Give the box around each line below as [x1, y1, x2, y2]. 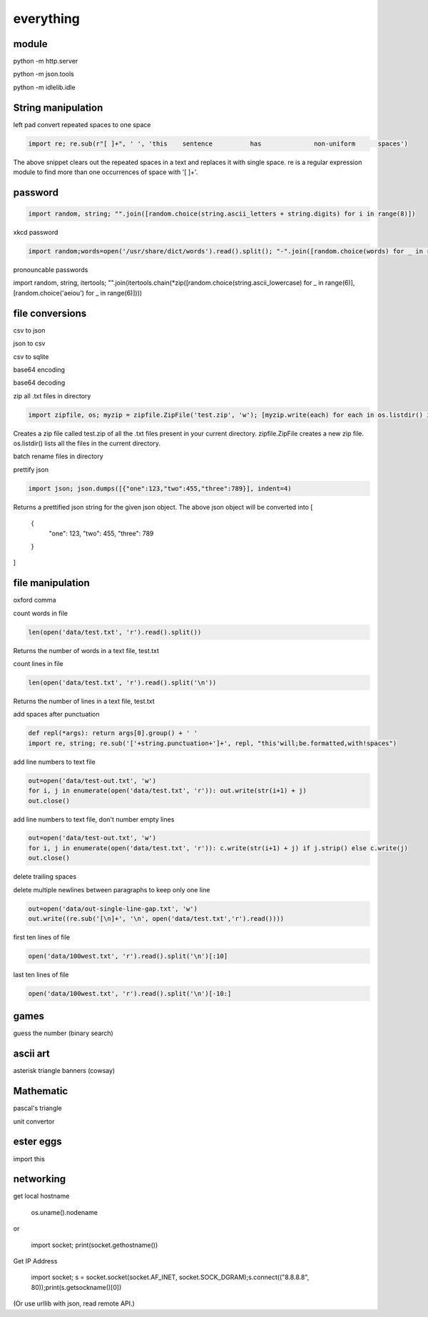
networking [13, 1173, 66, 1185]
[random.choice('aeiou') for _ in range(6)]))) [13, 288, 143, 297]
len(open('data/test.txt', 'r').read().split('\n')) [28, 679, 217, 687]
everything [13, 11, 80, 26]
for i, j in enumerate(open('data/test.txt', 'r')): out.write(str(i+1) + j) [28, 787, 307, 795]
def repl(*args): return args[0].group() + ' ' [28, 729, 198, 737]
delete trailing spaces [13, 872, 77, 881]
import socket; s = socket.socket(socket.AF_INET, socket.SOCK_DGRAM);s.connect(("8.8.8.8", [31, 1273, 310, 1281]
